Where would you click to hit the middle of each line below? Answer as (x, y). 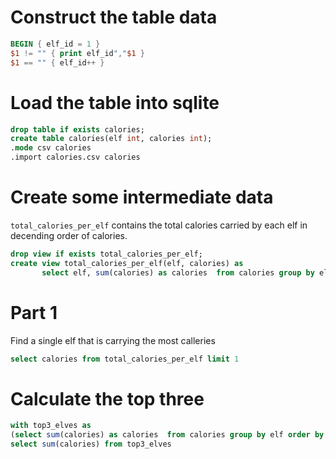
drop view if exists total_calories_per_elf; (106, 254)
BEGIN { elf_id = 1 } (55, 44)
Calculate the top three (107, 398)
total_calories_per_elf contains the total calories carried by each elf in (159, 225)
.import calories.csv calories (75, 157)
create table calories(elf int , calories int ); (111, 139)
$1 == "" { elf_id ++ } (57, 62)
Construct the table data (114, 17)
